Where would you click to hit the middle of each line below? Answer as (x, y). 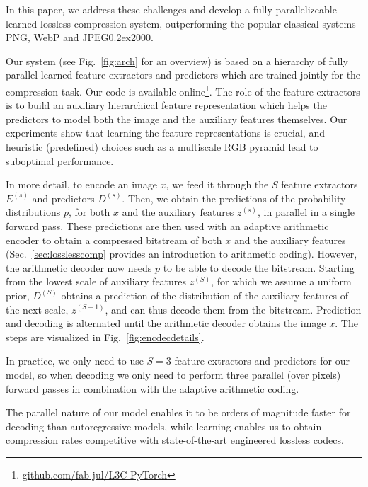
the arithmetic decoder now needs (79, 267)
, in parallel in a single (306, 212)
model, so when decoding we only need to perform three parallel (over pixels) (173, 374)
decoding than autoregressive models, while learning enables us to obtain (164, 426)
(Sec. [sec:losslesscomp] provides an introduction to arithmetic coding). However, (182, 254)
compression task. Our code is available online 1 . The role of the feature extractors (183, 90)
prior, (18, 295)
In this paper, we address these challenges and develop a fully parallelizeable (171, 9)
